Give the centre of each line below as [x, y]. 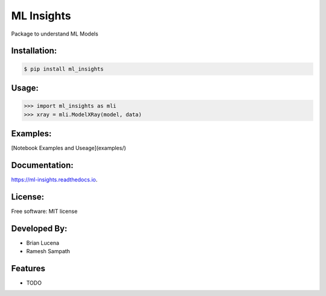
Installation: [34, 51]
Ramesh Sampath [48, 251]
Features [28, 268]
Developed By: [39, 228]
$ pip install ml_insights [64, 69]
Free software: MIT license [44, 211]
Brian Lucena [43, 243]
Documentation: [42, 165]
